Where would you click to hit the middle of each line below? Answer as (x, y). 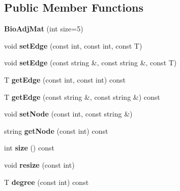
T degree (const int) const (47, 182)
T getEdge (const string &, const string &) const (82, 97)
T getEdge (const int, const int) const (65, 79)
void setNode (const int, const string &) (68, 114)
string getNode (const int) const (56, 130)
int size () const (29, 148)
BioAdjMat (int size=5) (44, 29)
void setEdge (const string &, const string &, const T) (91, 63)
